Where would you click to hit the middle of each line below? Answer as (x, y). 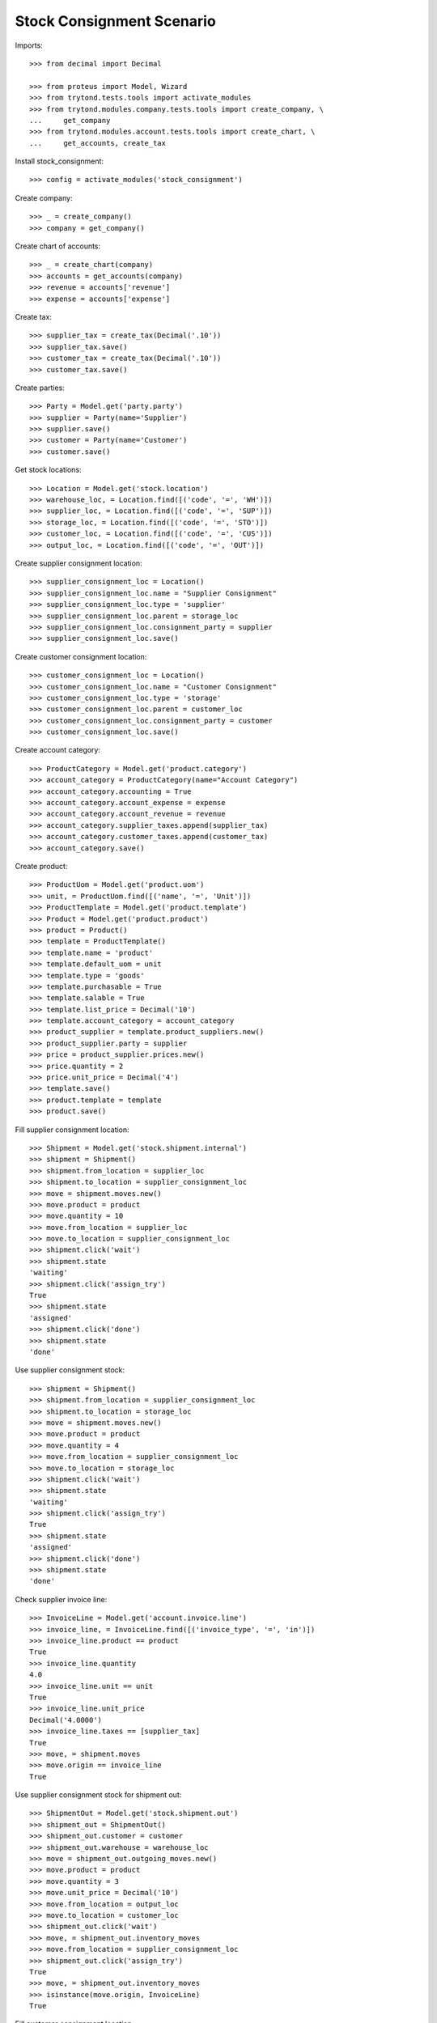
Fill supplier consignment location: (72, 1130)
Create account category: (58, 750)
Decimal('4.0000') (66, 1720)
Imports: (29, 45)
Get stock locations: (48, 470)
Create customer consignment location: (81, 656)
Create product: (41, 866)
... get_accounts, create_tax (98, 143)
